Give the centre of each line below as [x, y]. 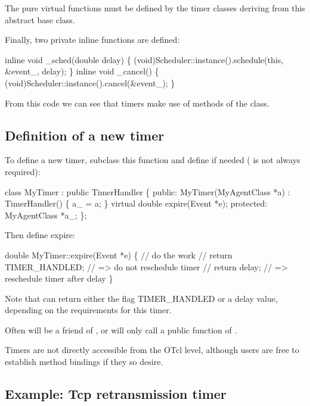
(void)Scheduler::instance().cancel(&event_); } [90, 82]
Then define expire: [40, 235]
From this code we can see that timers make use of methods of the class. [137, 103]
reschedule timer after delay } [59, 278]
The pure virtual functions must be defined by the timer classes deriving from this [155, 8]
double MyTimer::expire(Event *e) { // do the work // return [119, 254]
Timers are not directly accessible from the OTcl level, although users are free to [152, 350]
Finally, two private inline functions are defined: [92, 40]
